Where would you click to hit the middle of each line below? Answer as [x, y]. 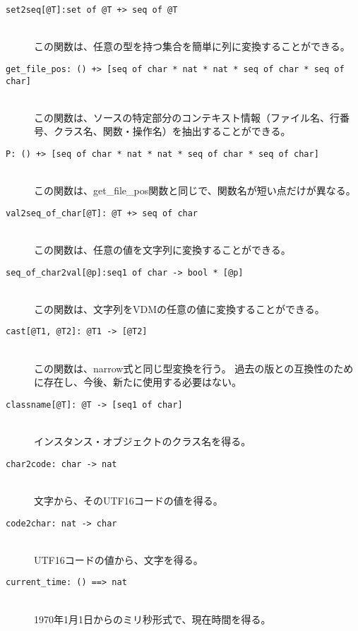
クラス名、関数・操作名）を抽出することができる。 [172, 131]
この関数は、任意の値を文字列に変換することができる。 [162, 250]
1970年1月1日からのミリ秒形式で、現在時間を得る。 [153, 619]
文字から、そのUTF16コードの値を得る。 [129, 500]
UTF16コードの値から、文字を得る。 [119, 559]
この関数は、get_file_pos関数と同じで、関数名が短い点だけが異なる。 [195, 190]
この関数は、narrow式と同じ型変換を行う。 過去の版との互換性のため [194, 368]
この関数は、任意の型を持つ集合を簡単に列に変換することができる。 [192, 46]
